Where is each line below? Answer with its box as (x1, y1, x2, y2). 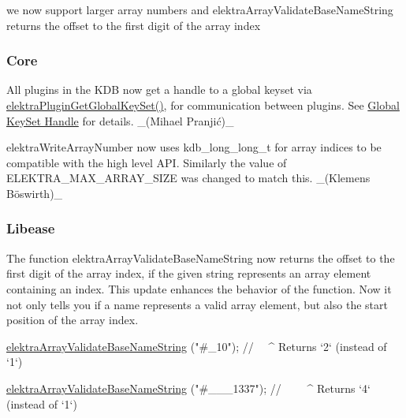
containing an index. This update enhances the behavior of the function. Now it (6, 280, 392, 297)
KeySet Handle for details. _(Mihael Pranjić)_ (6, 112, 234, 129)
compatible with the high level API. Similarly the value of (6, 154, 287, 170)
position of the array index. (6, 312, 139, 328)
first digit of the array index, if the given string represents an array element (6, 265, 371, 282)
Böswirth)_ (6, 185, 63, 201)
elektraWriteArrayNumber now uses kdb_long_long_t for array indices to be (6, 139, 382, 155)
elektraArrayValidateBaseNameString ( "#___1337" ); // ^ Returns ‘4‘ (6, 379, 371, 396)
